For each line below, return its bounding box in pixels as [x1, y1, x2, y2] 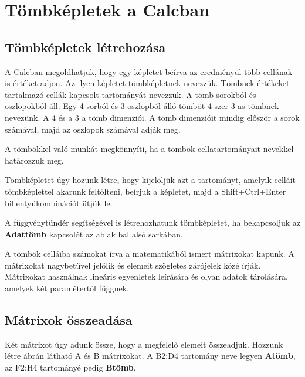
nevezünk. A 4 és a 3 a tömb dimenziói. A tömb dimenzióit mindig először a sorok [5, 111, 300, 123]
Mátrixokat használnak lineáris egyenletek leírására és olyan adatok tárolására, [5, 270, 288, 283]
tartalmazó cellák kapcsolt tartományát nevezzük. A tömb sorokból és [5, 88, 256, 100]
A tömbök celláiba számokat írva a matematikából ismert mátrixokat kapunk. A [5, 247, 294, 260]
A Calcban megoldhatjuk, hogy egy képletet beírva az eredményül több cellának [5, 65, 293, 77]
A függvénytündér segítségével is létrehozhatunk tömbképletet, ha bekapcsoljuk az [5, 216, 300, 229]
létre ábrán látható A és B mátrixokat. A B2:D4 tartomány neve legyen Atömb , [5, 349, 296, 362]
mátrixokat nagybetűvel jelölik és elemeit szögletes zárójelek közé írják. [5, 259, 261, 271]
